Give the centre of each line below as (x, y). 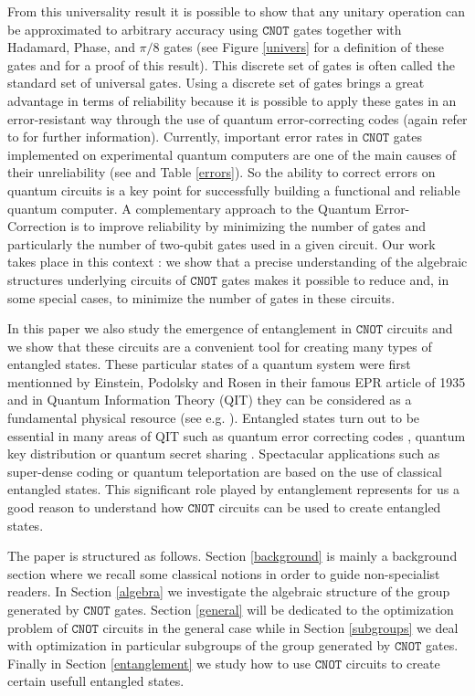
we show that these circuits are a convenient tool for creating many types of (220, 346)
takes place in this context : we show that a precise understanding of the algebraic (237, 262)
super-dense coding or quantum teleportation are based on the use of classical (225, 471)
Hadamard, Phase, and (71, 47)
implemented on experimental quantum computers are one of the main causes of (232, 154)
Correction (37, 226)
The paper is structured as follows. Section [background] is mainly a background (232, 556)
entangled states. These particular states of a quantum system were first (209, 364)
